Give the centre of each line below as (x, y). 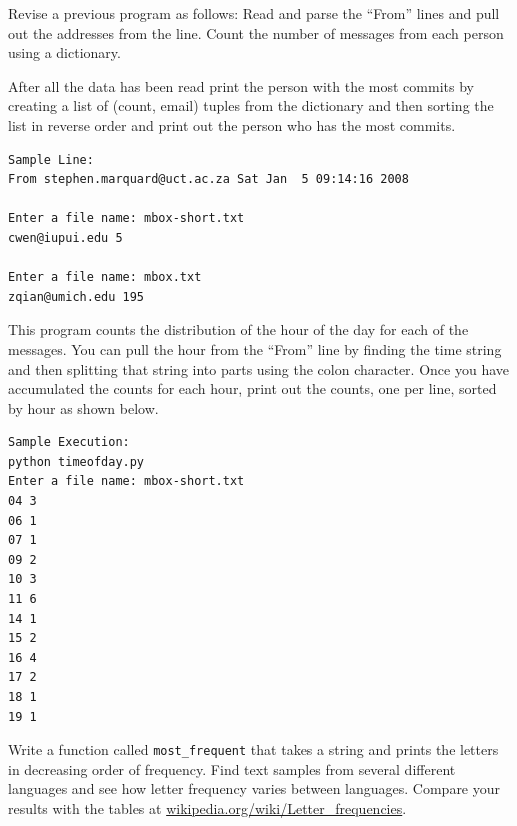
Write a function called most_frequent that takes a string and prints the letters (253, 749)
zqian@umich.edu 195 (76, 296)
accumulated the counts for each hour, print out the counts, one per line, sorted (252, 388)
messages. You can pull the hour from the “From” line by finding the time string (255, 348)
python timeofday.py (76, 461)
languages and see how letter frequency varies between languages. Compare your (254, 788)
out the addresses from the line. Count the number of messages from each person (256, 32)
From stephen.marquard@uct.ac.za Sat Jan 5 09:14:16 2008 (208, 179)
